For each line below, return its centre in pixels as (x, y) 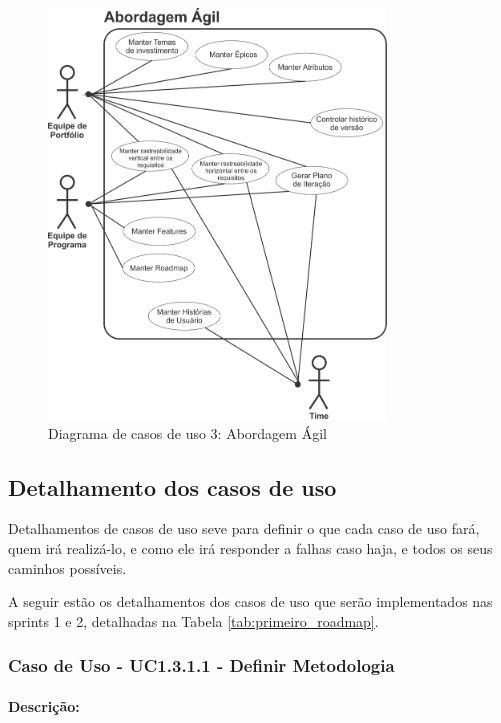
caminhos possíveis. (67, 567)
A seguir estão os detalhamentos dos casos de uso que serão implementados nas (250, 601)
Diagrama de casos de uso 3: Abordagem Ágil (187, 432)
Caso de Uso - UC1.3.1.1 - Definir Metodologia (201, 665)
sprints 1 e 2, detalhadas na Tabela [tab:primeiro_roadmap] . (193, 620)
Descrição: (44, 705)
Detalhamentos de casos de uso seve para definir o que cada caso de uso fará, (244, 528)
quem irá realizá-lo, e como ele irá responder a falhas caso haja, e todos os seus (250, 548)
